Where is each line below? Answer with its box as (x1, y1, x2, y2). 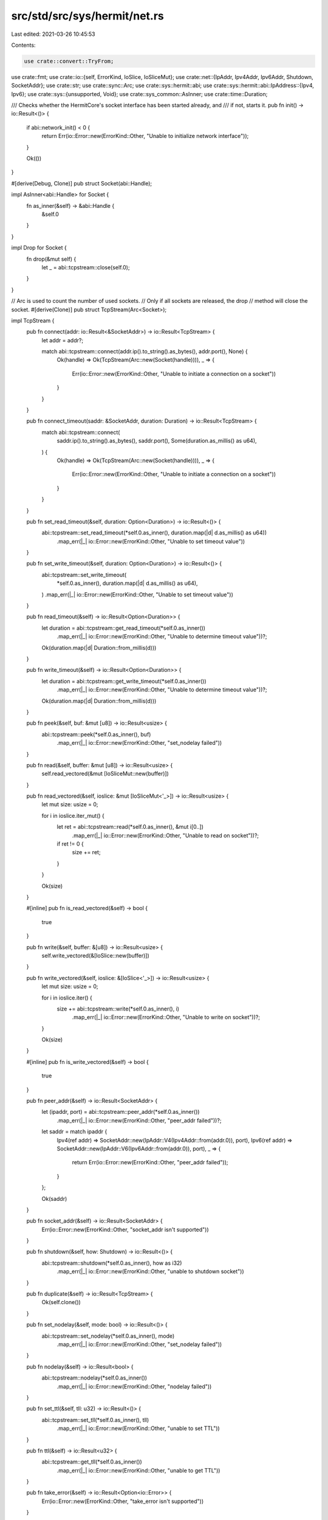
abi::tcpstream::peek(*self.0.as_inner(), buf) (41, 730, 151, 738)
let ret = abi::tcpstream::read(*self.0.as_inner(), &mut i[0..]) (56, 823, 203, 831)
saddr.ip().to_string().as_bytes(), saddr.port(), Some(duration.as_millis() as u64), (56, 437, 258, 444)
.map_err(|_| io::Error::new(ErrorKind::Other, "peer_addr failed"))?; (56, 1116, 222, 1124)
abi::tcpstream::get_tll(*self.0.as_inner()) (41, 1458, 142, 1465)
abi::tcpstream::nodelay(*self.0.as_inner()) (41, 1374, 148, 1381)
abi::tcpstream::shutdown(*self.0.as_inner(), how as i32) (41, 1259, 182, 1266)
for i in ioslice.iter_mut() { (41, 812, 104, 819)
